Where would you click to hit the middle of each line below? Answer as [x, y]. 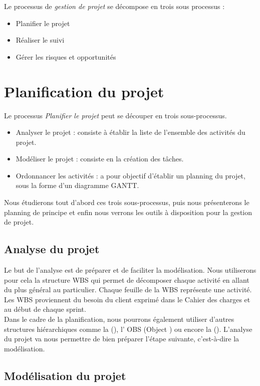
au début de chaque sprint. [45, 309]
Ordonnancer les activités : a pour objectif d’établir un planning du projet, [131, 175]
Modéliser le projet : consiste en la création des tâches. [100, 159]
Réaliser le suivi [40, 40]
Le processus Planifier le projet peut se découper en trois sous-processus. [115, 115]
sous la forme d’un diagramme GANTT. [77, 185]
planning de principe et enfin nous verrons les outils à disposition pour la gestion [128, 212]
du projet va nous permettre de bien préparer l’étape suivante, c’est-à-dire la [122, 339]
